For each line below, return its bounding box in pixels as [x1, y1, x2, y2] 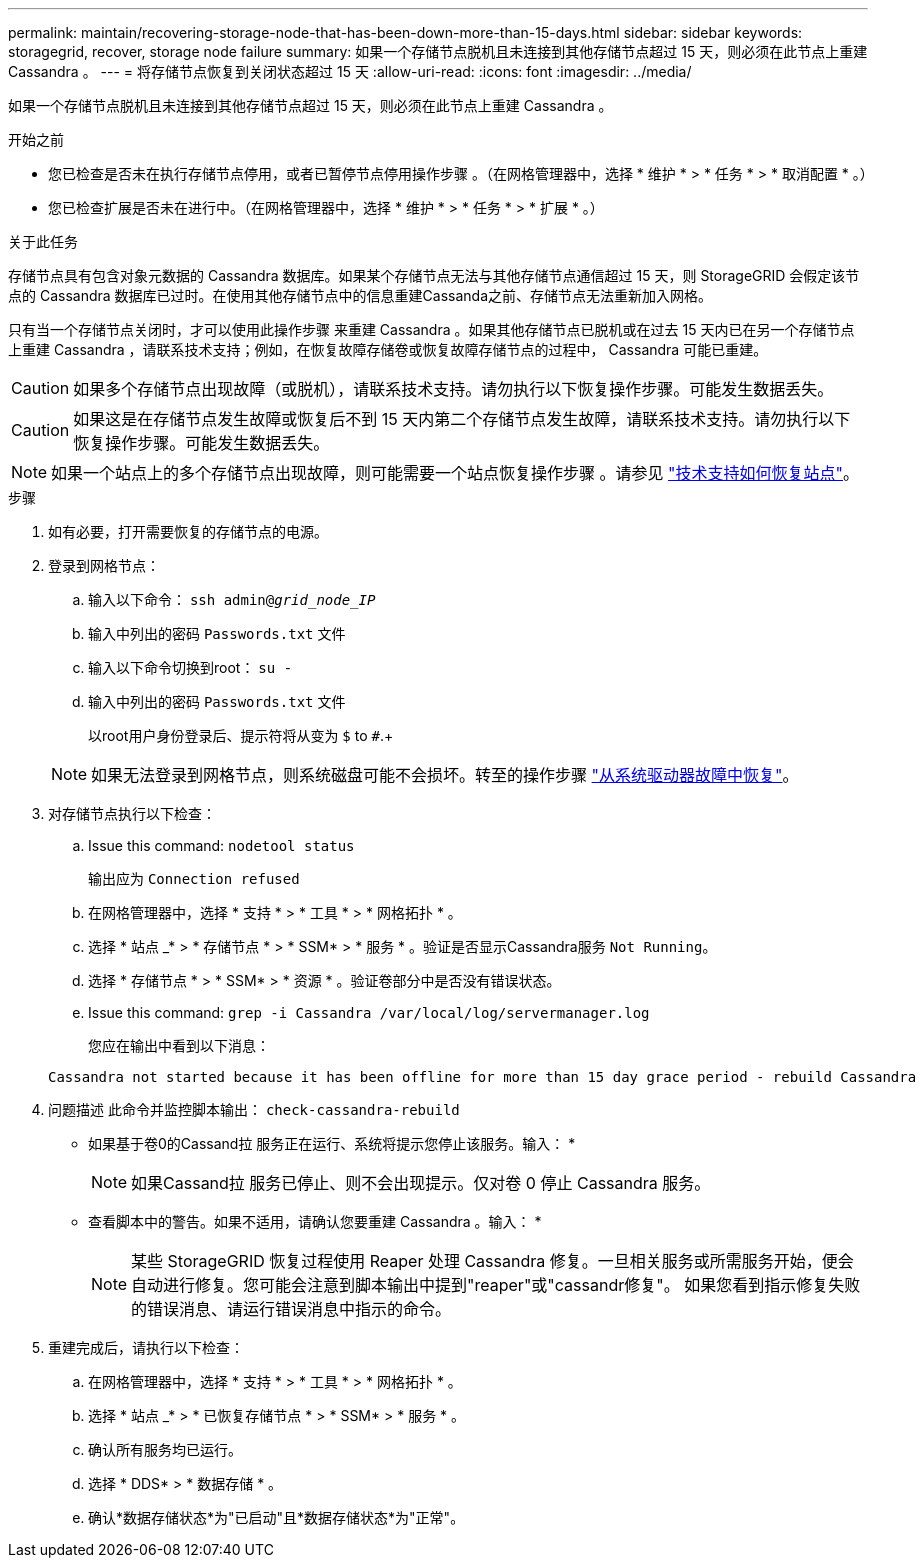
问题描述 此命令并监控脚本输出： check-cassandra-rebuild [48, 1101, 460, 1118]
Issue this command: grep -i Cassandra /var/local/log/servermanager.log [88, 1004, 650, 1021]
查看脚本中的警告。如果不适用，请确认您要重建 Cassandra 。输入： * [88, 1213, 542, 1230]
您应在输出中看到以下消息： [88, 1037, 270, 1054]
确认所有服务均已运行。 [88, 1441, 242, 1458]
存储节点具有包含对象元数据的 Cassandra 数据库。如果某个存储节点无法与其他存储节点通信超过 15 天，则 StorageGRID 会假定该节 [8, 267, 860, 284]
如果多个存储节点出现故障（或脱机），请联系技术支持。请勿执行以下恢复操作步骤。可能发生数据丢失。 [73, 379, 834, 399]
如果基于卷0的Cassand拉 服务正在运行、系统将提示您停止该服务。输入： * [88, 1135, 576, 1152]
